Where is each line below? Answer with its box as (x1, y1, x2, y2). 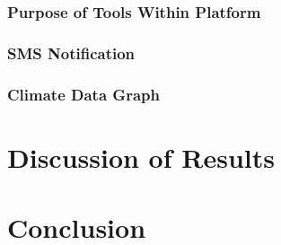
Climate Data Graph (7, 83, 160, 105)
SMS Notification (7, 41, 136, 64)
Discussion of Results (7, 138, 275, 175)
